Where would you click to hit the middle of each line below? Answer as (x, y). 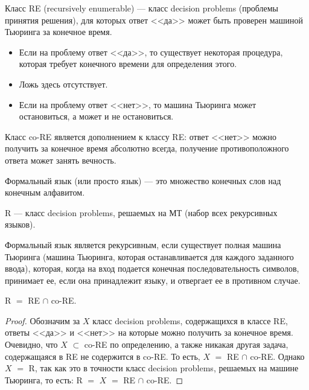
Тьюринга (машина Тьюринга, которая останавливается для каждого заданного (149, 256)
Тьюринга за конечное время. (59, 32)
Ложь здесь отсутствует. (63, 84)
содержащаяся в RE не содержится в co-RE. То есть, (103, 356)
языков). (20, 224)
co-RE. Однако (277, 356)
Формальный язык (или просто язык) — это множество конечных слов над (143, 180)
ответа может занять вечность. (61, 160)
